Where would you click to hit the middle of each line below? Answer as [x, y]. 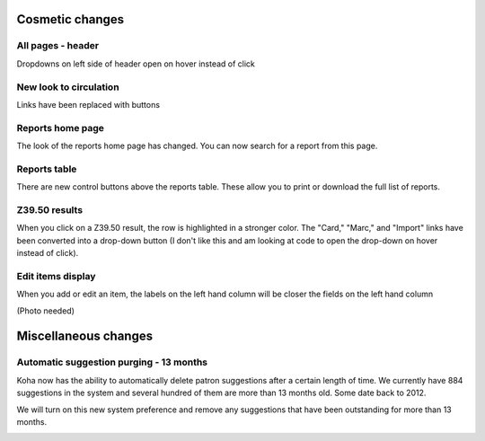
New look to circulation [68, 87]
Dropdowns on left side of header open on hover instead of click [136, 64]
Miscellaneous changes [84, 336]
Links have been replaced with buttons [88, 104]
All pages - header [57, 46]
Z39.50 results [50, 209]
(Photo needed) [46, 311]
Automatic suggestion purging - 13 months [112, 362]
